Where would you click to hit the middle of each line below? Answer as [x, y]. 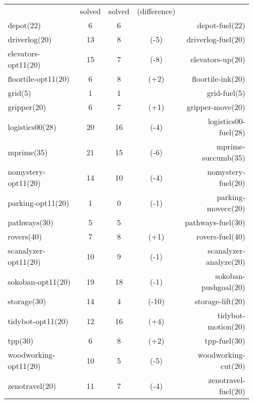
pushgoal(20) [223, 287]
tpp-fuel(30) [225, 340]
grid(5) [20, 93]
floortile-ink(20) [218, 79]
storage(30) [27, 301]
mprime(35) [28, 152]
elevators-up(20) [218, 59]
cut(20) [233, 366]
